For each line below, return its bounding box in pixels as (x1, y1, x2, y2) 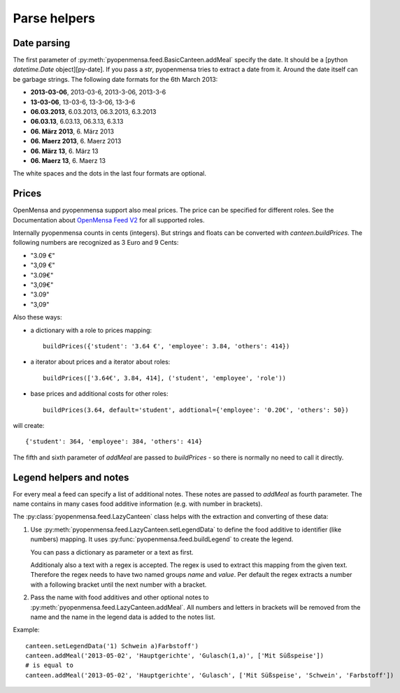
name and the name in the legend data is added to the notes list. (30, 613, 216, 621)
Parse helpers (13, 10, 96, 26)
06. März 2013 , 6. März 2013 (30, 127, 115, 136)
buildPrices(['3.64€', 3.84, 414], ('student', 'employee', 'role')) (43, 374, 287, 382)
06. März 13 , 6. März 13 (30, 147, 99, 155)
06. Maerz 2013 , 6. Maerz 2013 (30, 137, 122, 145)
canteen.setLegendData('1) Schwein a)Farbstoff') (25, 642, 199, 650)
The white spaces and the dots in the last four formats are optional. (13, 169, 206, 178)
